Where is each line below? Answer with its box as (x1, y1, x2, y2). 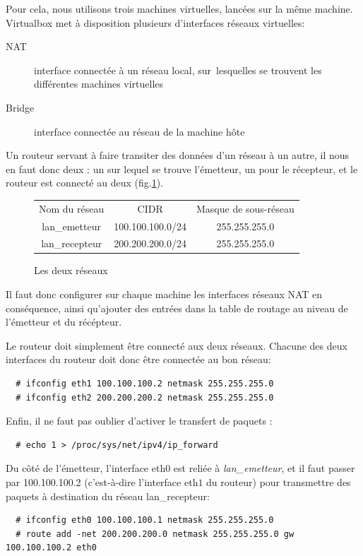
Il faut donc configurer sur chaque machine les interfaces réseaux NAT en (6, 287, 323, 302)
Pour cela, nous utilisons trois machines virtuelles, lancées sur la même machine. (6, 1, 353, 16)
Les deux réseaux (34, 263, 108, 278)
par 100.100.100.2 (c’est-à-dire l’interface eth (6, 475, 198, 489)
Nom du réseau (39, 201, 105, 215)
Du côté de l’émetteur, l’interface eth (6, 461, 166, 475)
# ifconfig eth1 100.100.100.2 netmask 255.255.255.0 (16, 379, 274, 389)
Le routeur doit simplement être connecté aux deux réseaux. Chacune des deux (6, 338, 347, 353)
